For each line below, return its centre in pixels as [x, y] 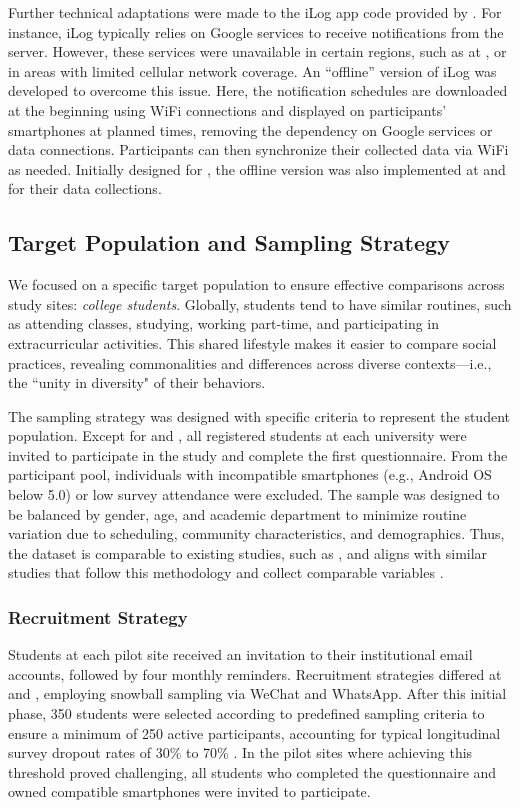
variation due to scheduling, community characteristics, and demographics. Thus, [256, 533]
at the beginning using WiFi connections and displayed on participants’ [227, 109]
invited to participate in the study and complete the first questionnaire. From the [258, 454]
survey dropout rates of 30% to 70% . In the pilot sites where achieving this [240, 752]
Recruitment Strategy [98, 616]
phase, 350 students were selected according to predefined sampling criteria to [246, 713]
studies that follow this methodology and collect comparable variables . [226, 572]
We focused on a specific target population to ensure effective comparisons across [256, 284]
